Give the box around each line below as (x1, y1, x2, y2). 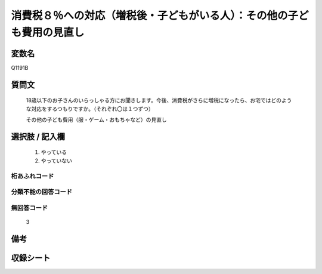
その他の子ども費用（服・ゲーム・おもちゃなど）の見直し (26, 116, 167, 124)
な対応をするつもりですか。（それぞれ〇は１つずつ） (26, 105, 154, 112)
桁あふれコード (11, 172, 54, 180)
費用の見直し (21, 26, 85, 39)
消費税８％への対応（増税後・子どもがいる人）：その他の (11, 9, 289, 22)
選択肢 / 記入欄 (11, 131, 66, 141)
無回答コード (11, 204, 48, 212)
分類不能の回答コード (11, 188, 73, 196)
